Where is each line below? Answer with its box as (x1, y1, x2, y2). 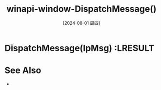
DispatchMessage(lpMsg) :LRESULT (4, 42, 155, 54)
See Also (4, 65, 41, 76)
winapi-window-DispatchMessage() (6, 3, 157, 15)
